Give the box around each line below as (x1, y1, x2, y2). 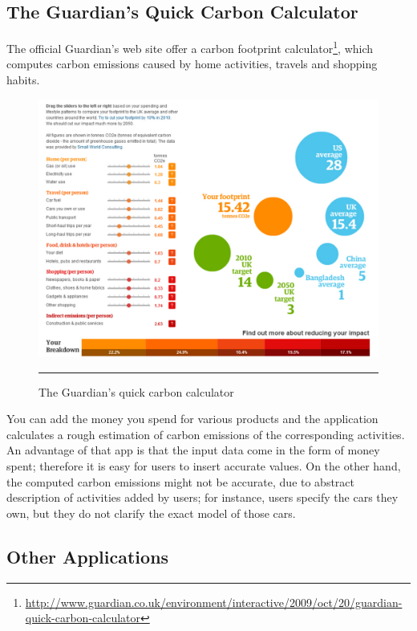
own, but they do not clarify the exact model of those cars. (6, 504, 296, 521)
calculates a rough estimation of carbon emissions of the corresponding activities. (6, 425, 405, 442)
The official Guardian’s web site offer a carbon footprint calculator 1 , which (6, 38, 374, 56)
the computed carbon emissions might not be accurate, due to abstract (6, 473, 355, 490)
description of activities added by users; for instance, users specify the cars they (6, 489, 399, 506)
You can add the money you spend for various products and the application (6, 410, 379, 427)
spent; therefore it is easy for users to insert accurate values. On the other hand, (6, 457, 401, 474)
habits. (6, 71, 40, 88)
